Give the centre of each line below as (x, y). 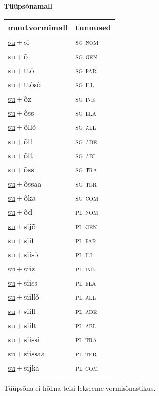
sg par (86, 70)
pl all (86, 296)
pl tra (86, 339)
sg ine (85, 98)
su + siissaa (26, 353)
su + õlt (20, 155)
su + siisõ (23, 254)
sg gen (86, 56)
